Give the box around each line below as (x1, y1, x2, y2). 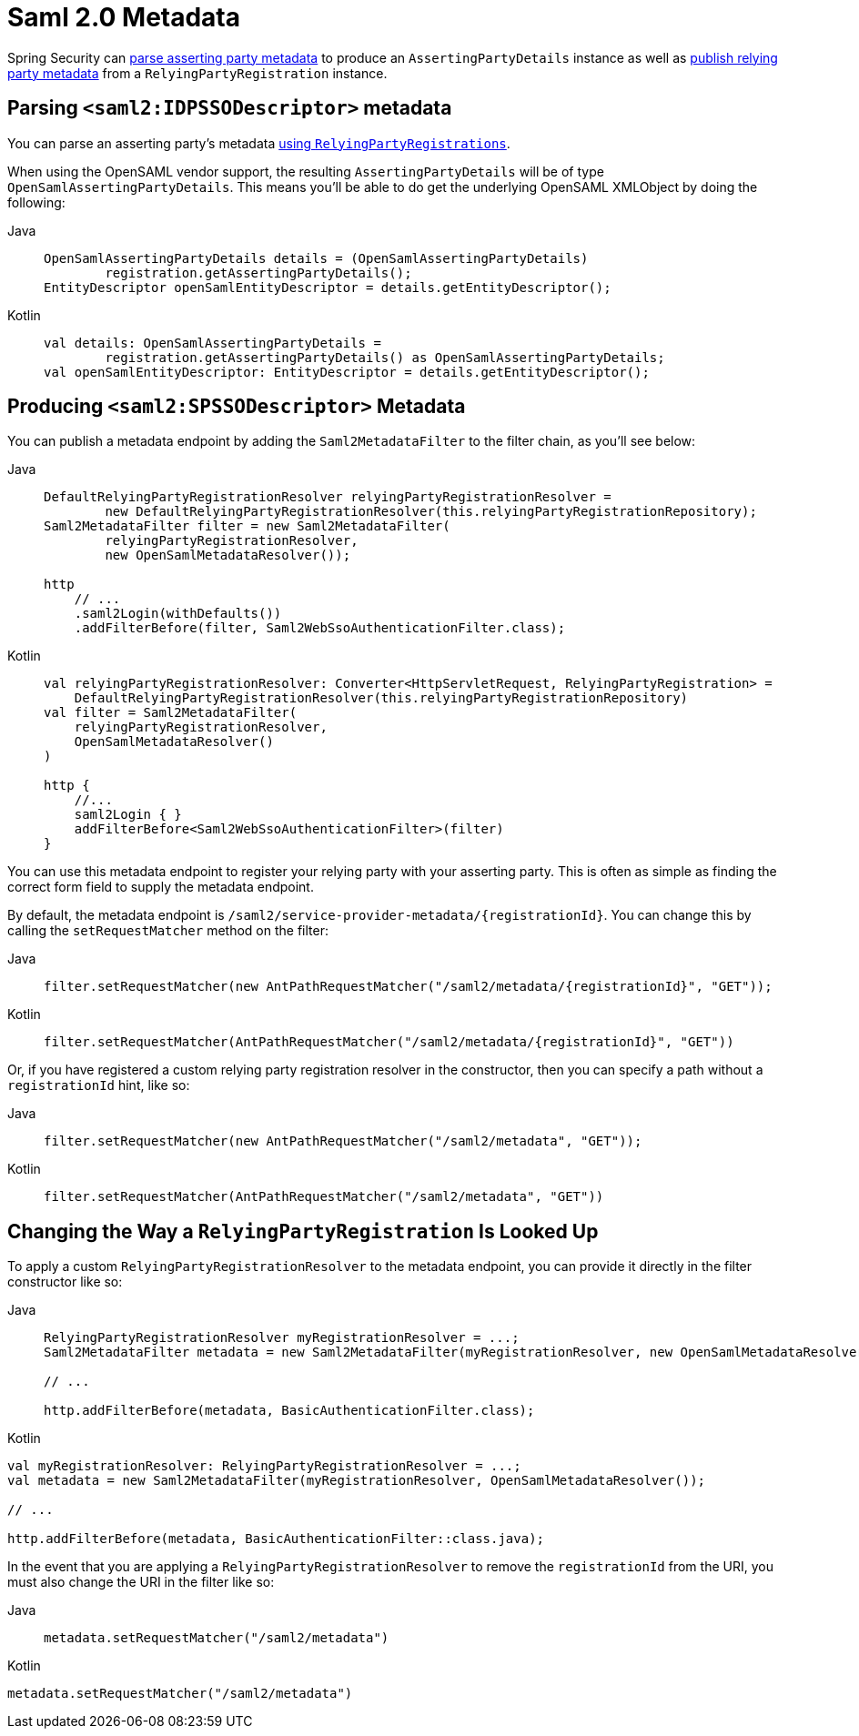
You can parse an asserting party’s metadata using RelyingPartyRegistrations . (7, 135, 510, 151)
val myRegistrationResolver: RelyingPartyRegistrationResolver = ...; (7, 1458, 521, 1474)
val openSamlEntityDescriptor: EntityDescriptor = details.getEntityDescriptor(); (44, 364, 650, 379)
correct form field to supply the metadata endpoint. (7, 879, 314, 895)
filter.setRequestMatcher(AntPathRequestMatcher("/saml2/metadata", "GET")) (44, 1189, 604, 1205)
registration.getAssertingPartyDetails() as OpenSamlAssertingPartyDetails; (105, 349, 665, 365)
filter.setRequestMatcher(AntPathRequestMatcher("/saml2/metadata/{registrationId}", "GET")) (44, 1035, 734, 1050)
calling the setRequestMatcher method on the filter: (7, 923, 328, 939)
